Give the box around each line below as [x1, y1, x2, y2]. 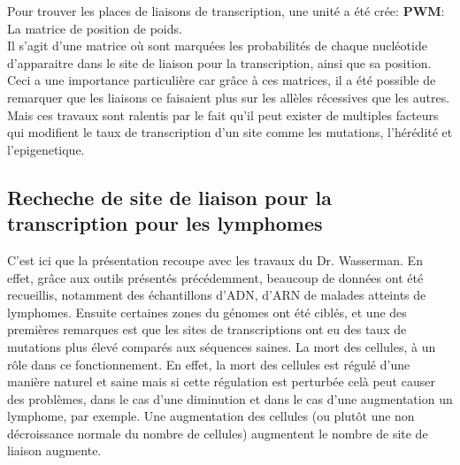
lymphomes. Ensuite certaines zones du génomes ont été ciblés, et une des [7, 302, 407, 321]
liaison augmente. [7, 441, 102, 460]
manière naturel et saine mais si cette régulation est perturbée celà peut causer [7, 372, 435, 391]
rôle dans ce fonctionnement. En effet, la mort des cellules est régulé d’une [7, 354, 410, 373]
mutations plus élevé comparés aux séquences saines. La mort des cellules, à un [7, 337, 436, 355]
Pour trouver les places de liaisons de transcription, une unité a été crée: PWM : [7, 2, 445, 19]
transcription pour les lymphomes [7, 210, 323, 237]
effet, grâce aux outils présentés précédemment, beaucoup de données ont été [7, 268, 424, 286]
